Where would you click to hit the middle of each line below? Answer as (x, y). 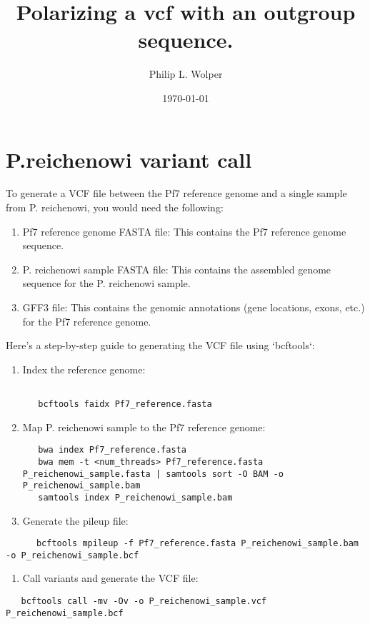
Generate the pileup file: (75, 520)
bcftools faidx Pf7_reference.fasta (125, 404)
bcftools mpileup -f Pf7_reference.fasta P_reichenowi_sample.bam (197, 544)
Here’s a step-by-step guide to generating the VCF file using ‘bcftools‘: (160, 345)
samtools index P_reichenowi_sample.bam (135, 497)
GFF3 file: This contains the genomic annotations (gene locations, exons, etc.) (194, 307)
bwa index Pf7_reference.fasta (112, 450)
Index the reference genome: (84, 369)
